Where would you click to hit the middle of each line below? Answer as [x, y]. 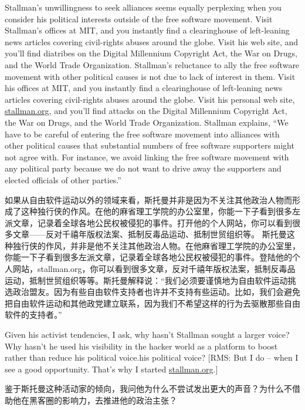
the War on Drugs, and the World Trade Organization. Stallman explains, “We [147, 122]
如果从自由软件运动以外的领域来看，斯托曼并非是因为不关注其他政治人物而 [148, 199]
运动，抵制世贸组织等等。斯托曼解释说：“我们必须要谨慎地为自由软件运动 [146, 280]
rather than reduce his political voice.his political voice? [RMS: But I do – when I [152, 357]
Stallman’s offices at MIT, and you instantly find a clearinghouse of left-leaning [147, 30]
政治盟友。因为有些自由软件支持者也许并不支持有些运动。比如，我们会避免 [156, 292]
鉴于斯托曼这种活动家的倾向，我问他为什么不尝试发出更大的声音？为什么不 [148, 389]
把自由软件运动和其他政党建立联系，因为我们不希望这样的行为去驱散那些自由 [152, 303]
